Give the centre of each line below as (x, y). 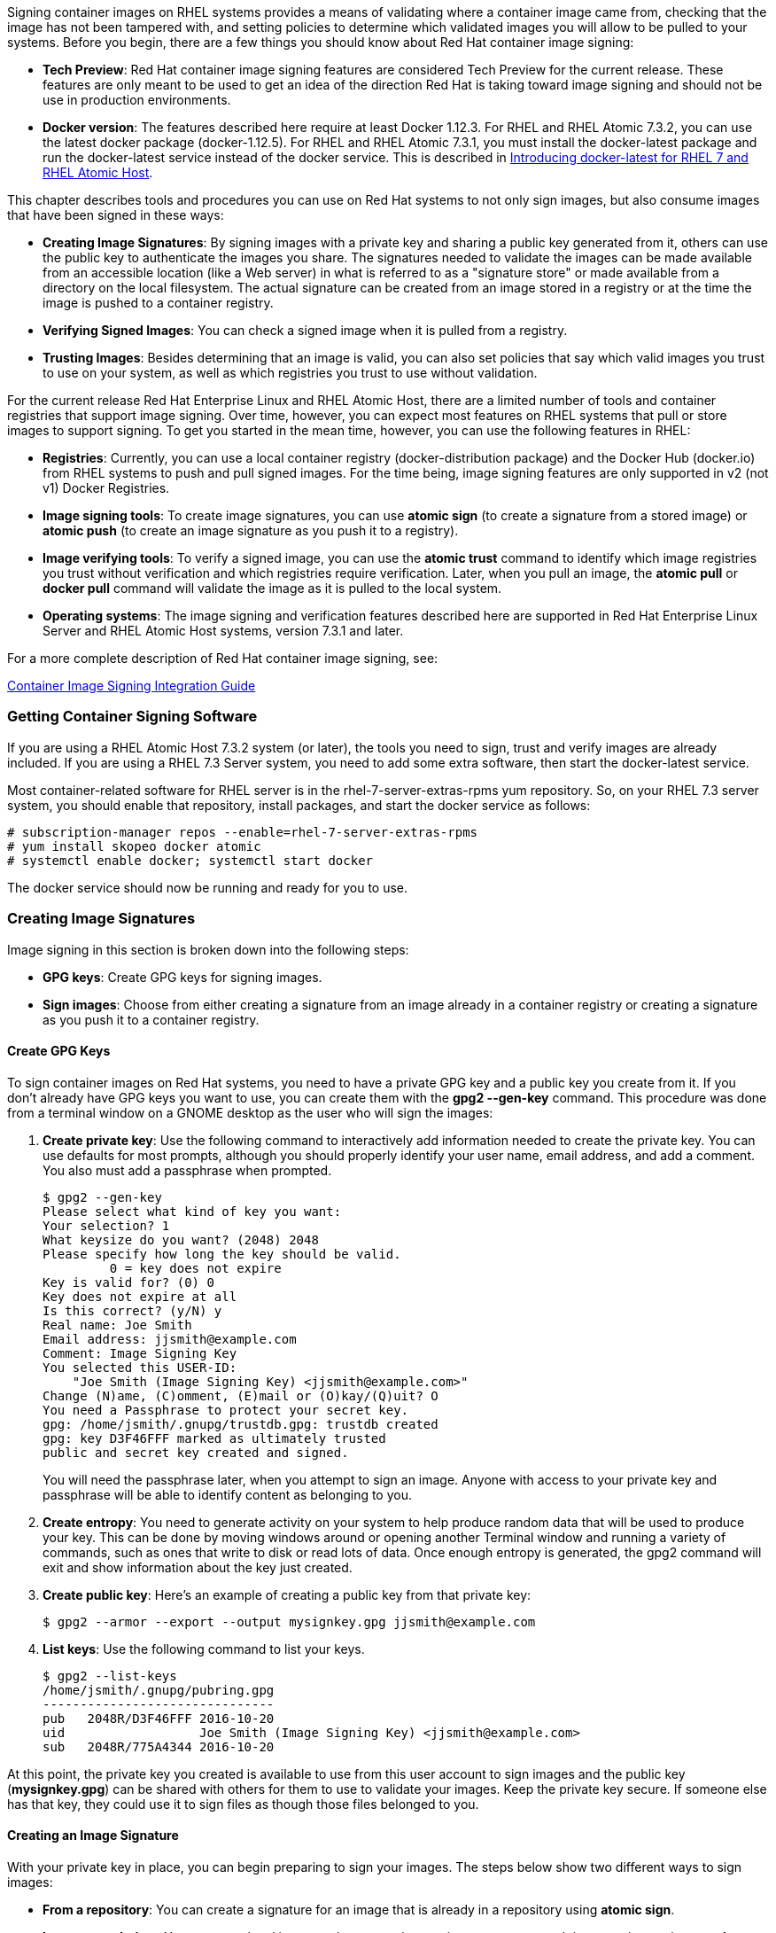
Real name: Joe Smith (117, 1325)
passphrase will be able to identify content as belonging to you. (227, 1494)
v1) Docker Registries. (106, 488)
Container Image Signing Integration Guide (132, 686)
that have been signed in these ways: (116, 215)
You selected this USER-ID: (140, 1367)
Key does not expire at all (140, 1296)
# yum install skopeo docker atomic (134, 846)
